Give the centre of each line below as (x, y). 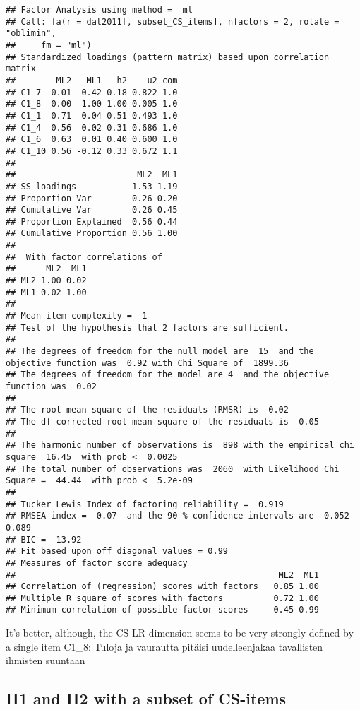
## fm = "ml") (49, 45)
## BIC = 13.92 (44, 539)
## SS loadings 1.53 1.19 (92, 186)
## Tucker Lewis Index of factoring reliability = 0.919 (145, 504)
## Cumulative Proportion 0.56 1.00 (92, 233)
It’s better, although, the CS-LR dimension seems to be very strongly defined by (180, 633)
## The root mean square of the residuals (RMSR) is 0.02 (147, 410)
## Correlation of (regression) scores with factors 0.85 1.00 (162, 587)
